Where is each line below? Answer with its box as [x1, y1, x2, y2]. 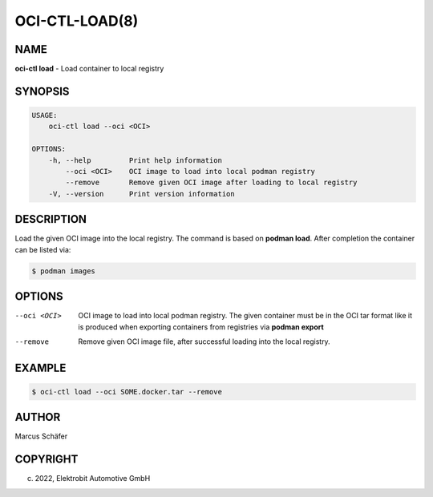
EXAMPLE [14, 361, 67, 374]
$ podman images [31, 266, 96, 276]
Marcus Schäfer [14, 431, 68, 441]
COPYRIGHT [14, 453, 79, 467]
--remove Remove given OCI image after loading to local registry [65, 178, 358, 188]
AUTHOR [14, 410, 61, 424]
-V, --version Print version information [48, 189, 236, 198]
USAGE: [31, 111, 58, 120]
